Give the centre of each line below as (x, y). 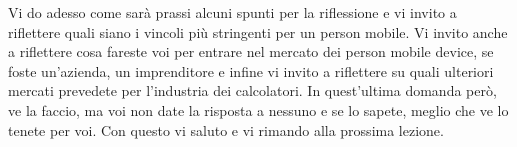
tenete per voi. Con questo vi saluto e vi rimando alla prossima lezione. (226, 129)
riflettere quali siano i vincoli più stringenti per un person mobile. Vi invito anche (258, 31)
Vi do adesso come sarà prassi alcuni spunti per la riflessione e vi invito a (232, 12)
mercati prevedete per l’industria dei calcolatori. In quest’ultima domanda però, (252, 90)
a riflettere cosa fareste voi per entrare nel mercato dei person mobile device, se (251, 51)
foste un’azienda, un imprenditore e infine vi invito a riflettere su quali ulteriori (251, 70)
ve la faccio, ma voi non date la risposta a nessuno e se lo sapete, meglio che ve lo (258, 109)
